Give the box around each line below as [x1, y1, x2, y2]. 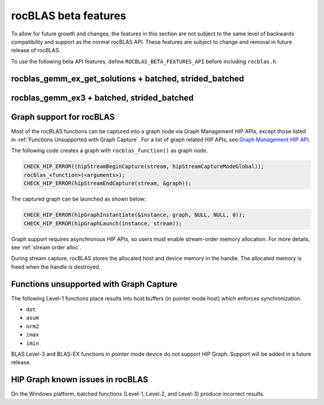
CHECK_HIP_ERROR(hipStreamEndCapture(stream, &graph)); [23, 180, 192, 187]
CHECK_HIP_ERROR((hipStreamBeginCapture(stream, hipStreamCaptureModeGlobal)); [23, 163, 265, 170]
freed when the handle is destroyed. [11, 263, 101, 270]
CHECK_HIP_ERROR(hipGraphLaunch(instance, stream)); [23, 220, 182, 227]
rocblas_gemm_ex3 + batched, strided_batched [11, 93, 194, 103]
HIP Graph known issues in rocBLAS [11, 374, 148, 385]
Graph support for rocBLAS [11, 112, 115, 122]
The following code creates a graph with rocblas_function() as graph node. [11, 147, 208, 154]
